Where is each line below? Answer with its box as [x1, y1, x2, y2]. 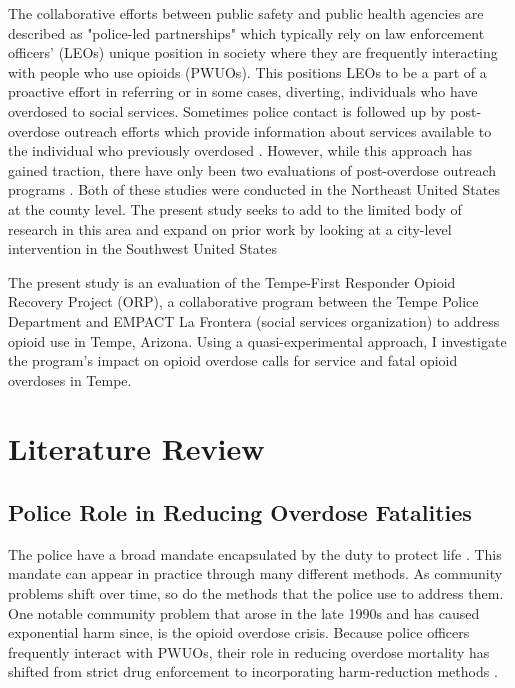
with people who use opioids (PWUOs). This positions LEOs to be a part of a [8, 61, 487, 82]
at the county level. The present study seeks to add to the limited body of [8, 198, 462, 219]
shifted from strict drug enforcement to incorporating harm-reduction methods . [8, 661, 498, 682]
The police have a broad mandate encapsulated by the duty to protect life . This [8, 543, 502, 564]
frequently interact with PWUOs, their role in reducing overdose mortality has [8, 641, 490, 662]
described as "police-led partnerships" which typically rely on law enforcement [8, 22, 485, 43]
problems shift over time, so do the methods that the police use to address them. [8, 583, 504, 604]
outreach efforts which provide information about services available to [64, 120, 492, 141]
